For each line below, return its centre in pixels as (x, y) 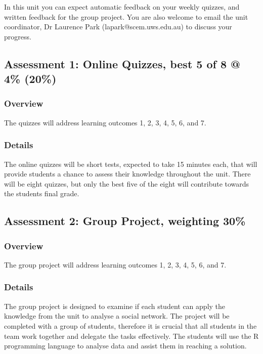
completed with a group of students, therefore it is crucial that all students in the (130, 325)
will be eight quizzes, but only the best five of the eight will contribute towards (127, 183)
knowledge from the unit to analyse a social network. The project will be (117, 316)
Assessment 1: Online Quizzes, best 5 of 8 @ (122, 63)
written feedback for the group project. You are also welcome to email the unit (126, 16)
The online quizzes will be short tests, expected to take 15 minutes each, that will (131, 164)
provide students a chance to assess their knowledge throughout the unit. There (127, 174)
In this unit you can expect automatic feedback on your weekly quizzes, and (122, 7)
